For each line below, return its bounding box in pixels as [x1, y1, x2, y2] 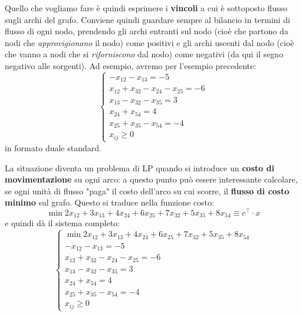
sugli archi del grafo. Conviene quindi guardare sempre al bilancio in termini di [5, 13, 290, 25]
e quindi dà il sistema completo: [5, 217, 120, 229]
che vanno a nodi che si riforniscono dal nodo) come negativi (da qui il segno [5, 48, 284, 60]
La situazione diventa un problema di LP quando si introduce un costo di [5, 161, 274, 174]
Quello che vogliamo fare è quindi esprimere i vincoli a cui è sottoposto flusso [5, 2, 287, 14]
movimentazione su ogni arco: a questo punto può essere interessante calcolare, [5, 173, 298, 185]
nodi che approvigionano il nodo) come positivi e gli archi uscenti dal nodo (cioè [5, 36, 294, 48]
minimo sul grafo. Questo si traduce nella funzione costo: [5, 196, 214, 209]
